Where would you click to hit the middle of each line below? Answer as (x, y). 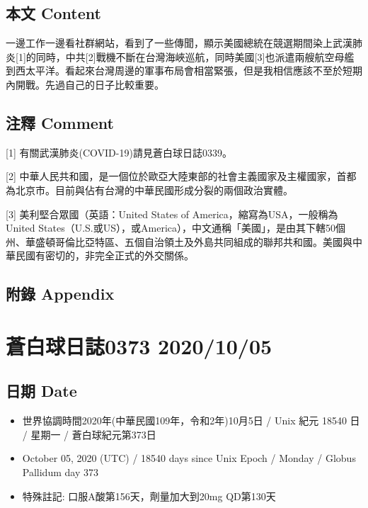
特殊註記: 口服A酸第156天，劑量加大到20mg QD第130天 (149, 496)
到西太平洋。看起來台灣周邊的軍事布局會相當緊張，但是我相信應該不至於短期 (184, 70)
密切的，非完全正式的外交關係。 (119, 255)
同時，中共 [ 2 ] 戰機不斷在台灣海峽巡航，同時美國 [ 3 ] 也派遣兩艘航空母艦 (195, 56)
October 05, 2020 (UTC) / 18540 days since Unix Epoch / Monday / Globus (189, 458)
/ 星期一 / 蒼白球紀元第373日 (89, 434)
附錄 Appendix (60, 294)
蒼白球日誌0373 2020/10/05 (139, 345)
